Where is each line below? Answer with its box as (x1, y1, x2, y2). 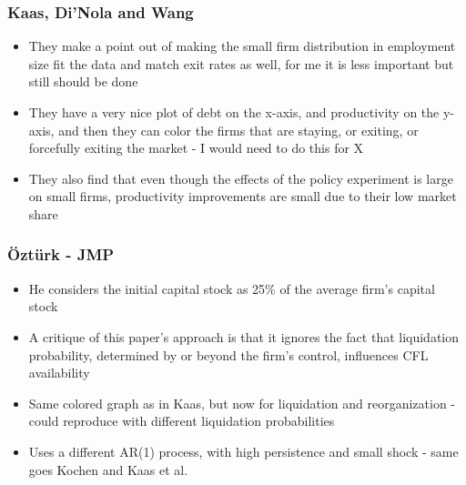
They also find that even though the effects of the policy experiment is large (28, 168, 453, 187)
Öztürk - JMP (7, 243, 115, 266)
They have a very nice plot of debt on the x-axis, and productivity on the (28, 103, 440, 121)
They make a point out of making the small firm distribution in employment (28, 36, 456, 56)
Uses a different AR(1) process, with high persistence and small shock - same (28, 441, 459, 460)
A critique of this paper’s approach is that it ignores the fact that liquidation (28, 327, 460, 346)
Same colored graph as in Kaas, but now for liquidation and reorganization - (28, 393, 456, 412)
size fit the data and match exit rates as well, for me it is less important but (28, 54, 454, 73)
